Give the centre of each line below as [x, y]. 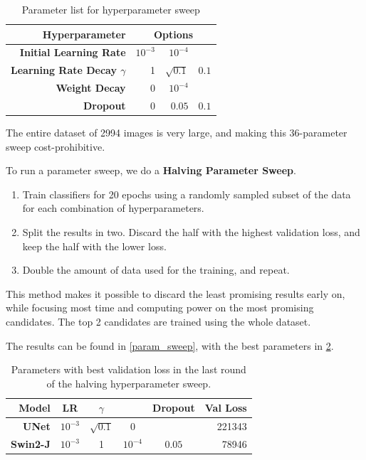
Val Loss [226, 408]
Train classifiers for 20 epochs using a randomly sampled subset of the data [187, 194]
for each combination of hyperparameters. [113, 208]
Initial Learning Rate [73, 52]
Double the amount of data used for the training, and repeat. [156, 270]
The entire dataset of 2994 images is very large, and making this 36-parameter [177, 133]
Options [173, 34]
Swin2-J [31, 444]
